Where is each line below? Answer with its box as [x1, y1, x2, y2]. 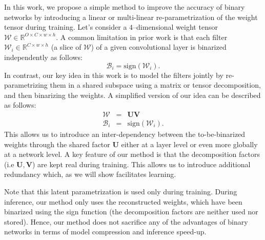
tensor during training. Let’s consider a [4, 22, 127, 32]
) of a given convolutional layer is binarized [91, 42, 227, 52]
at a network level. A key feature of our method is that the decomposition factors [4, 149, 260, 159]
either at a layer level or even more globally [121, 138, 258, 149]
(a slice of [51, 42, 81, 52]
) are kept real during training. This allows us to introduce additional [32, 158, 251, 169]
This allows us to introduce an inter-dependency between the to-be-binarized [4, 129, 246, 139]
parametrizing [4, 79, 48, 90]
